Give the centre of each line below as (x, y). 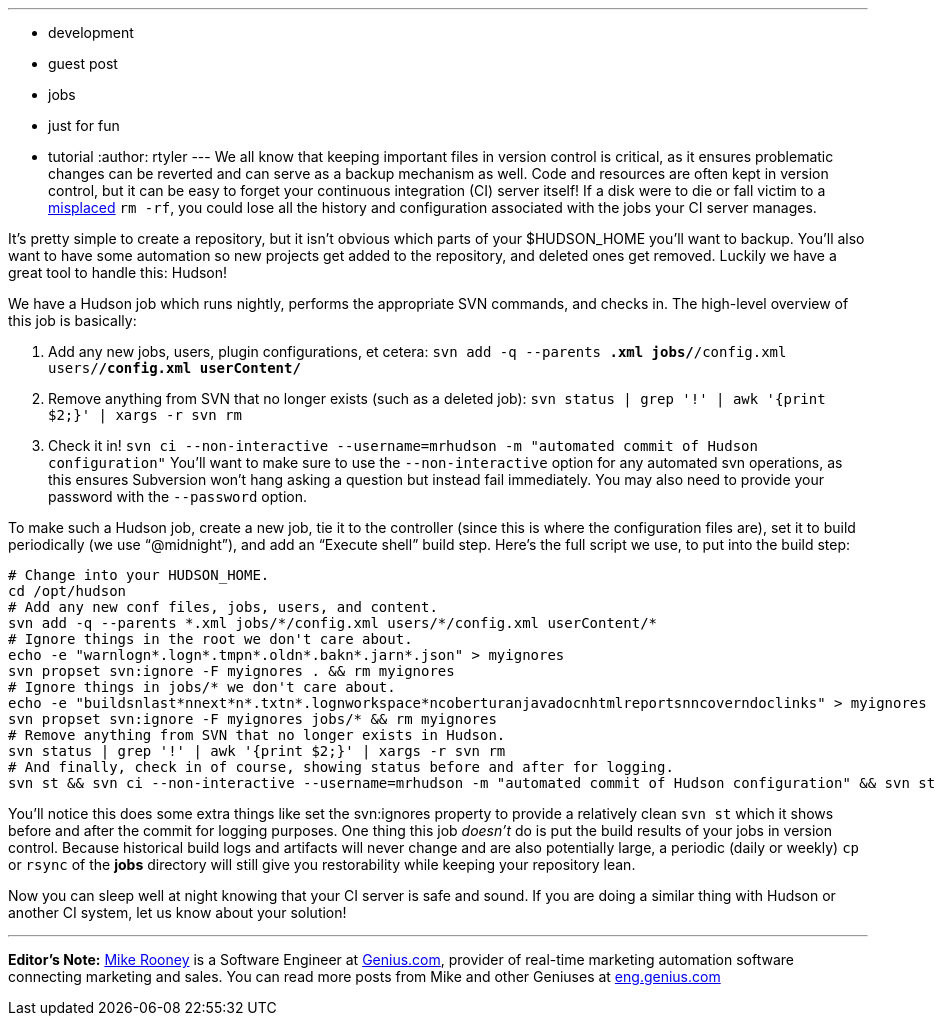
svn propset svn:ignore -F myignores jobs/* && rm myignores (252, 719)
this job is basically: (72, 320)
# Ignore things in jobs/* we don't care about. (202, 687)
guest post (83, 63)
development (91, 32)
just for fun (84, 125)
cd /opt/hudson (67, 591)
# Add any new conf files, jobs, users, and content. (223, 607)
